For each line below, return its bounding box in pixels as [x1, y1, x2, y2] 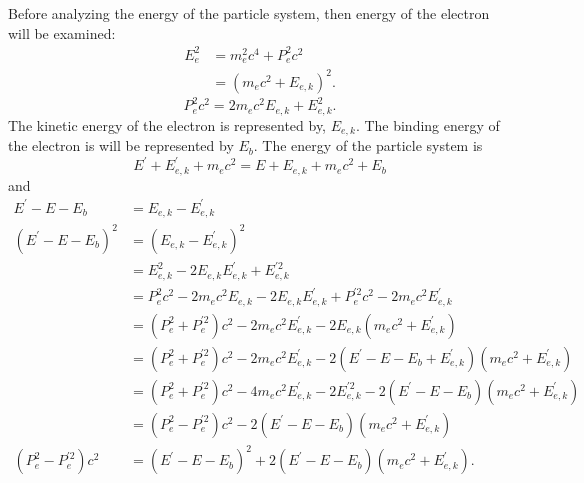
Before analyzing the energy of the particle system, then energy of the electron [8, 3, 490, 23]
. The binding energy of [355, 114, 500, 135]
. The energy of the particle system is [253, 135, 483, 156]
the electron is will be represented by [8, 135, 234, 156]
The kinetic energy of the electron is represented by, [8, 114, 327, 135]
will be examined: [8, 22, 116, 43]
